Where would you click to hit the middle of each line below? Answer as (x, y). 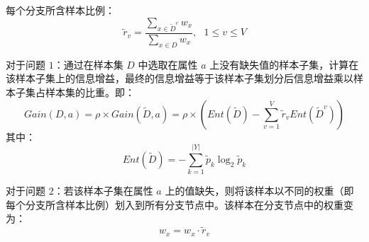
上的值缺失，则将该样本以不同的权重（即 (259, 191)
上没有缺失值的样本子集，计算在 (284, 64)
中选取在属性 (168, 64)
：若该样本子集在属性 (103, 191)
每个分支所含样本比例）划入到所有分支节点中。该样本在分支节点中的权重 (175, 204)
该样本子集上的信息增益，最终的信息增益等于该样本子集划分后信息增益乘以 (180, 78)
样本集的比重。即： (90, 92)
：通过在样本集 (88, 64)
